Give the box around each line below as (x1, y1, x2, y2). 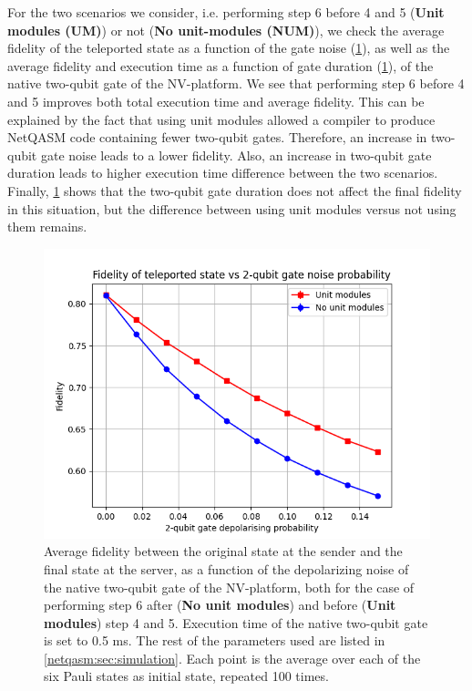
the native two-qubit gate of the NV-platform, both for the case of (44, 577, 415, 596)
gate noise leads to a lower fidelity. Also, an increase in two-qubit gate (40, 145, 432, 164)
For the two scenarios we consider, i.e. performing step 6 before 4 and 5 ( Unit (7, 3, 445, 21)
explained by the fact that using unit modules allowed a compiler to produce (7, 109, 436, 129)
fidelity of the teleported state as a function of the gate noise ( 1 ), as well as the (7, 38, 450, 57)
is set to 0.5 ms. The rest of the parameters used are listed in (44, 631, 385, 650)
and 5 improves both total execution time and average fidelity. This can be (7, 91, 425, 110)
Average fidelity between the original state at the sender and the (44, 541, 403, 561)
